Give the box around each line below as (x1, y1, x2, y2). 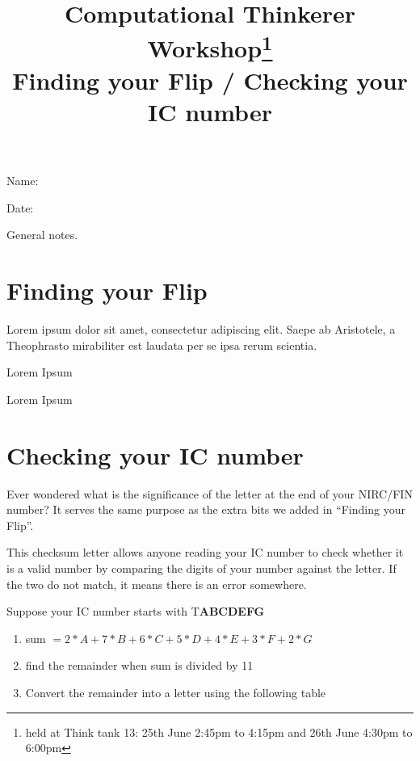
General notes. (6, 226, 78, 243)
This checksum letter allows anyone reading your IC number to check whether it (6, 544, 404, 561)
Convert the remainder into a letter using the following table (25, 684, 326, 701)
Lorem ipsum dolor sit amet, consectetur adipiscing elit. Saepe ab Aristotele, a (6, 321, 396, 338)
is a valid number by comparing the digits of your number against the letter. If (6, 560, 397, 577)
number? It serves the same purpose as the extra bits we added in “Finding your (6, 501, 405, 518)
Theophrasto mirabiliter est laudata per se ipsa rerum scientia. (6, 336, 317, 353)
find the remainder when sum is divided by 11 (25, 657, 254, 674)
